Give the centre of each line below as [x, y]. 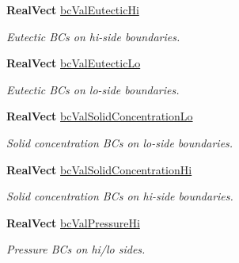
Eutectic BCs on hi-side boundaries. [93, 36]
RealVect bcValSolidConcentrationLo [100, 116]
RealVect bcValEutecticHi [73, 10]
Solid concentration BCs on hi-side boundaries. [120, 196]
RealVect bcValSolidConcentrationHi [99, 169]
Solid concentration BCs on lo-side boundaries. [120, 142]
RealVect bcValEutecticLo [74, 63]
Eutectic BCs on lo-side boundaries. [93, 89]
